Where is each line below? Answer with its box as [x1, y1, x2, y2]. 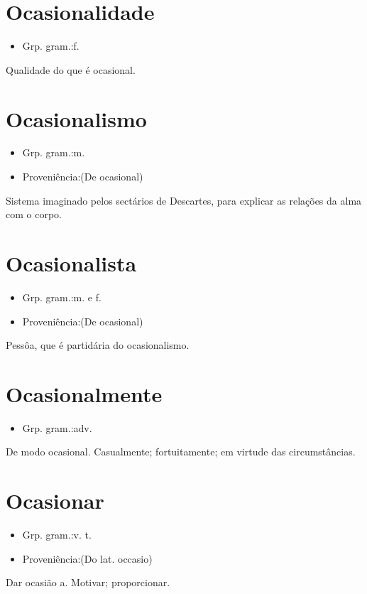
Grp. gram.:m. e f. [22, 289, 102, 304]
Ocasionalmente [6, 379, 163, 408]
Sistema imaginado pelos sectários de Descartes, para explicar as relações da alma [6, 193, 362, 207]
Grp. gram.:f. [22, 38, 80, 53]
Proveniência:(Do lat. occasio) [22, 551, 153, 566]
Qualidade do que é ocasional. [6, 62, 136, 77]
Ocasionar [6, 486, 104, 515]
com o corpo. [6, 207, 62, 222]
